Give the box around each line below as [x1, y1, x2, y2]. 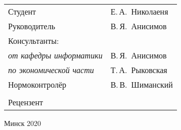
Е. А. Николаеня [110, 6, 168, 17]
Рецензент [8, 96, 43, 108]
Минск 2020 [4, 118, 41, 128]
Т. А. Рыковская [110, 64, 167, 76]
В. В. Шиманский [110, 79, 173, 90]
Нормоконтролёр [8, 79, 67, 90]
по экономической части [8, 64, 94, 76]
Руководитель [8, 20, 55, 32]
